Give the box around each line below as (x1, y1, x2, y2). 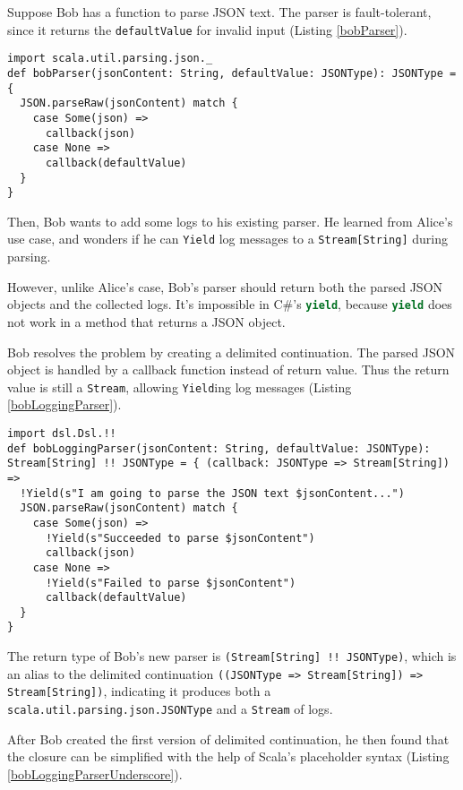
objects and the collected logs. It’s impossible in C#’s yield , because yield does (7, 295, 452, 313)
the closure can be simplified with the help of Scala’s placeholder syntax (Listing (7, 747, 450, 766)
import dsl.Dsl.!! (7, 426, 116, 440)
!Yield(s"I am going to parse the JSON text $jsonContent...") (20, 486, 405, 500)
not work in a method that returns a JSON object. (7, 312, 286, 331)
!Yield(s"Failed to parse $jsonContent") (45, 576, 296, 589)
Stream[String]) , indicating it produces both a (7, 682, 271, 700)
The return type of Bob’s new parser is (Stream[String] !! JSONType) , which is (7, 647, 457, 665)
